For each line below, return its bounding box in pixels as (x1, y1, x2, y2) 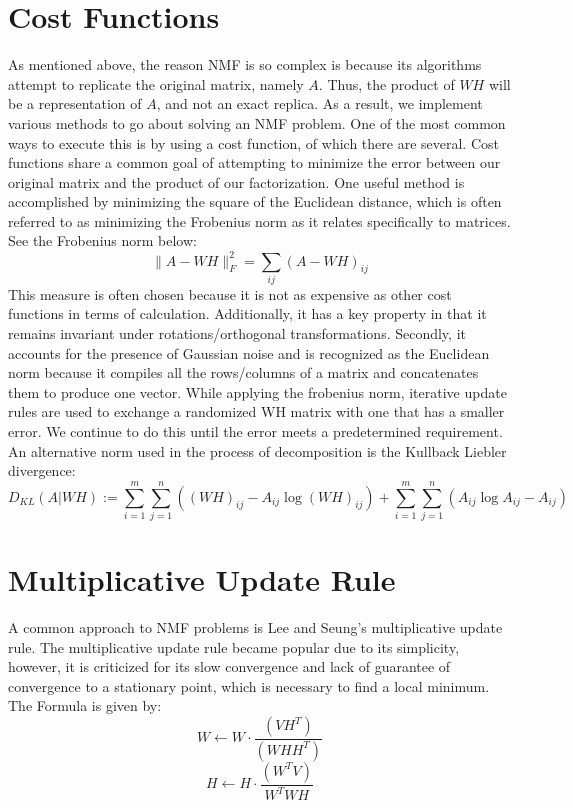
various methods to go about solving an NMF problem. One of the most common (8, 112, 506, 133)
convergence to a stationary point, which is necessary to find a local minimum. (8, 675, 490, 696)
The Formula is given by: (8, 695, 162, 716)
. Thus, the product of (318, 73, 455, 94)
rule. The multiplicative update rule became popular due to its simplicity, (8, 636, 460, 657)
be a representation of (8, 93, 142, 114)
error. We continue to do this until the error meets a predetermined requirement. (8, 421, 503, 442)
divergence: (8, 460, 76, 481)
